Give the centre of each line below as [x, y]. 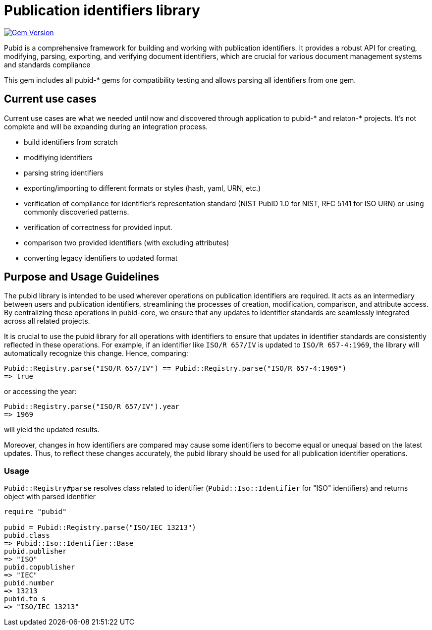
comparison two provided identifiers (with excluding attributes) [127, 242]
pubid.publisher [35, 551]
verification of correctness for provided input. [98, 227]
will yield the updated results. [52, 430]
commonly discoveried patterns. [77, 212]
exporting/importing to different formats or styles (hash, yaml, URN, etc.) [142, 188]
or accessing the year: [40, 392]
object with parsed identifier [50, 497]
